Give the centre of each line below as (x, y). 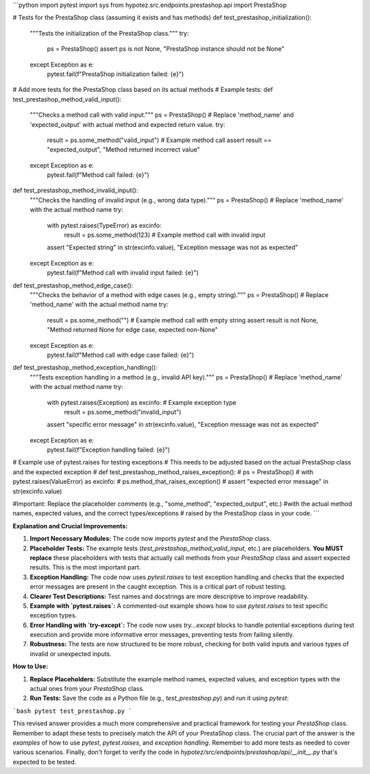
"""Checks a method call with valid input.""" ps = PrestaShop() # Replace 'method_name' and (162, 115)
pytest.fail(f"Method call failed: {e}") (98, 175)
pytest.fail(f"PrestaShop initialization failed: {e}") (115, 74)
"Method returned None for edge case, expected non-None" (133, 330)
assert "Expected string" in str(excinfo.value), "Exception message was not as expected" (172, 248)
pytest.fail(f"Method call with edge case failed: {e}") (121, 355)
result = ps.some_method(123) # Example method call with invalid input (165, 235)
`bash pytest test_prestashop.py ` (73, 711)
